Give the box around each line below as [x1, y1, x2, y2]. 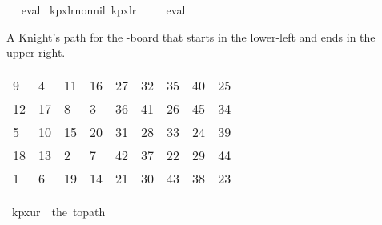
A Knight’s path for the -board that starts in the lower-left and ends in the [6, 28, 376, 45]
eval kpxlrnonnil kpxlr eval [21, 2, 186, 18]
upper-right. [6, 44, 66, 61]
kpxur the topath [11, 203, 106, 219]
